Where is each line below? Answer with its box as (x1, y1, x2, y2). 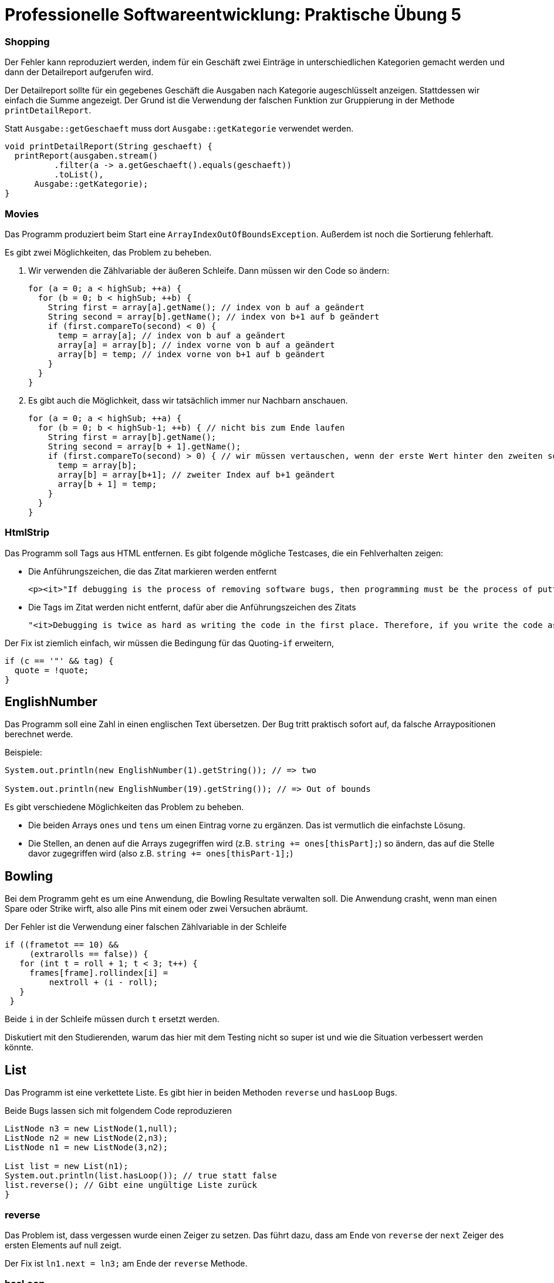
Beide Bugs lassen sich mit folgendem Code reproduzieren (5, 1106, 232, 1116)
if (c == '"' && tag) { (5, 656, 114, 666)
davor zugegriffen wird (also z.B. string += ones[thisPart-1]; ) (28, 848, 293, 859)
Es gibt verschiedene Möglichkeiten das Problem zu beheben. (5, 802, 244, 812)
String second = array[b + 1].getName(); (48, 441, 241, 451)
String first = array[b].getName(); (48, 432, 217, 442)
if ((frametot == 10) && (5, 940, 119, 950)
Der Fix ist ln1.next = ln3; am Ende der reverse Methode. (5, 1258, 248, 1268)
